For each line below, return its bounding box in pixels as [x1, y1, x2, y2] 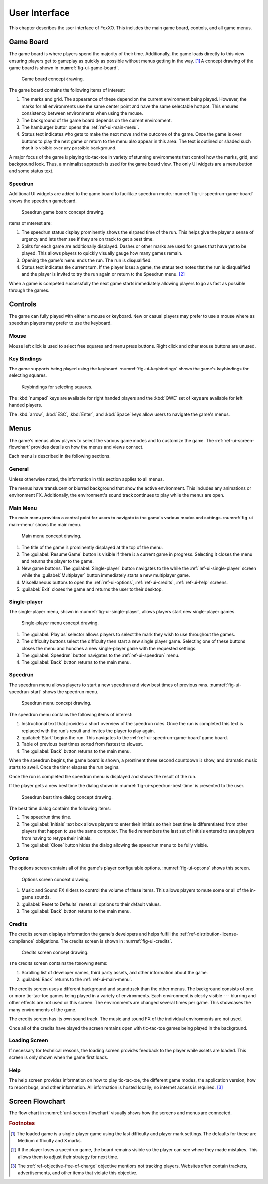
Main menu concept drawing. [21, 533, 82, 539]
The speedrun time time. [21, 814, 72, 820]
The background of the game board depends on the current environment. [21, 117, 172, 123]
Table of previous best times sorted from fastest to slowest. [21, 741, 143, 747]
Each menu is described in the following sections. [9, 453, 111, 459]
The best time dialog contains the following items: [9, 805, 111, 812]
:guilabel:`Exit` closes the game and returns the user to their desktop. [21, 586, 163, 592]
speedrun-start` [9, 688, 42, 695]
